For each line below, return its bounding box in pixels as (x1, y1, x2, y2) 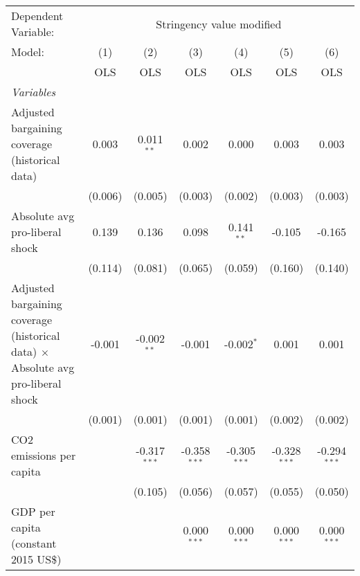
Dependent (11, 8, 64, 24)
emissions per (11, 447, 76, 463)
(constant (11, 535, 57, 551)
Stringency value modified (156, 15, 282, 32)
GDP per (11, 503, 55, 519)
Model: (11, 44, 45, 60)
